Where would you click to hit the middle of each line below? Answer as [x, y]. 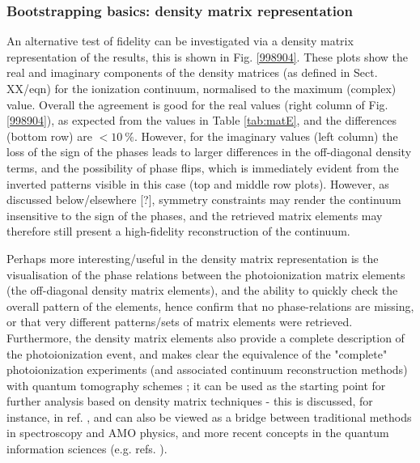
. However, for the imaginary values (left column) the [266, 136]
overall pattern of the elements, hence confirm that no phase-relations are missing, [210, 306]
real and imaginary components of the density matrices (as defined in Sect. [192, 72]
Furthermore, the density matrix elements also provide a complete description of [206, 337]
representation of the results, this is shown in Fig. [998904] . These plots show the [208, 56]
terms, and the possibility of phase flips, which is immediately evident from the [203, 167]
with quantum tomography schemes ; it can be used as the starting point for [196, 385]
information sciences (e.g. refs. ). [87, 449]
